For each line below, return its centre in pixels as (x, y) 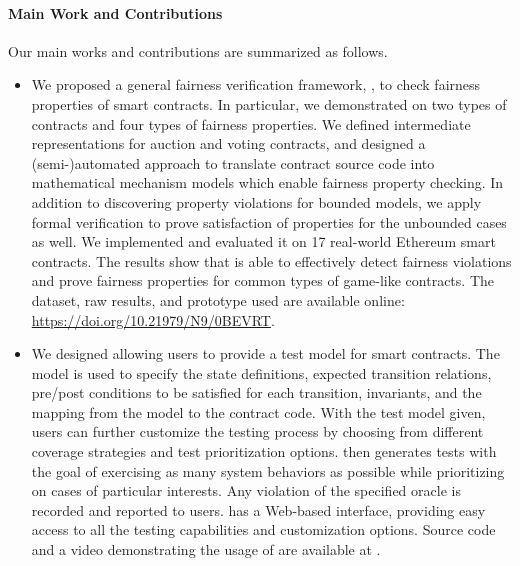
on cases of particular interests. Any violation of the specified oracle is (246, 490)
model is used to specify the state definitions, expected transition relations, (261, 372)
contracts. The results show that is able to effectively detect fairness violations (271, 260)
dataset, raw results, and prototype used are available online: (218, 299)
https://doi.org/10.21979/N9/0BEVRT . (153, 319)
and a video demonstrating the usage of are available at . (206, 549)
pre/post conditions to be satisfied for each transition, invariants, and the (256, 392)
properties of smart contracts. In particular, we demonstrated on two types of (269, 103)
